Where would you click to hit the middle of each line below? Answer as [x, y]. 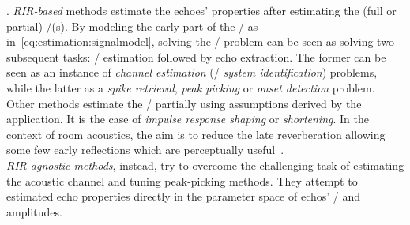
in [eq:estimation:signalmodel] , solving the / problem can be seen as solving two [200, 41]
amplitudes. [34, 211]
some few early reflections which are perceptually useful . [145, 150]
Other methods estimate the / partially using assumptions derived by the [184, 103]
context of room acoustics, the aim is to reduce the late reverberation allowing [196, 134]
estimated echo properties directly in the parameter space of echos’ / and [184, 196]
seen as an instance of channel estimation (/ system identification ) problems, [192, 72]
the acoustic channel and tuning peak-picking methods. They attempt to [182, 180]
